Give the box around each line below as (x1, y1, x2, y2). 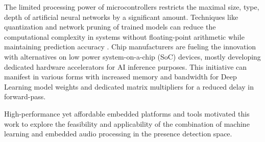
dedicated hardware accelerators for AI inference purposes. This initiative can (4, 61, 247, 72)
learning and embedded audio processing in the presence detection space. (4, 128, 232, 139)
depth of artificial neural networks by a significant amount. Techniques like (4, 11, 238, 22)
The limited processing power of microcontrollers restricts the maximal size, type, (4, 2, 259, 12)
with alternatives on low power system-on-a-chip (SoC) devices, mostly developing (4, 51, 261, 62)
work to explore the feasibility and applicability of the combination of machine (4, 118, 250, 129)
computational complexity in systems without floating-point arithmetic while (4, 31, 245, 42)
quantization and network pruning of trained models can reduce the (4, 21, 216, 32)
